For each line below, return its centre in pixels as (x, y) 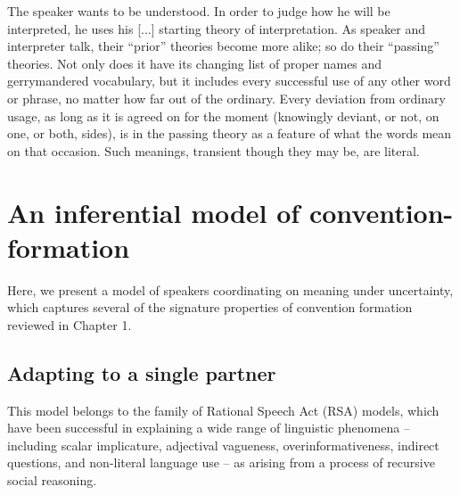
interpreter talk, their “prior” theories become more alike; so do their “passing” (223, 46)
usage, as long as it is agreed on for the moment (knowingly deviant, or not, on (223, 115)
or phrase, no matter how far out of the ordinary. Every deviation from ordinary (226, 98)
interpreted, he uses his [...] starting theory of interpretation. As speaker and (216, 28)
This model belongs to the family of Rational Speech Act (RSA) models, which (223, 410)
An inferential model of (154, 212)
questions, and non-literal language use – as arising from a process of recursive (221, 462)
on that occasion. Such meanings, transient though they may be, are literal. (214, 150)
